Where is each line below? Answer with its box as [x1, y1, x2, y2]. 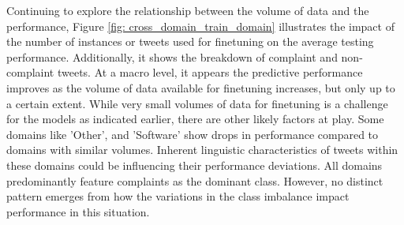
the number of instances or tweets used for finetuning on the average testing [6, 33, 374, 50]
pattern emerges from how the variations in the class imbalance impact [6, 188, 350, 204]
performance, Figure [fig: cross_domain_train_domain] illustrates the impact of [6, 17, 395, 34]
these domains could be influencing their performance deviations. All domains [6, 156, 383, 173]
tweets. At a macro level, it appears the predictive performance [57, 64, 363, 81]
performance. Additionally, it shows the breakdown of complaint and [6, 48, 338, 65]
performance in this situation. [6, 203, 150, 219]
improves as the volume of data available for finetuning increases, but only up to [6, 79, 395, 96]
